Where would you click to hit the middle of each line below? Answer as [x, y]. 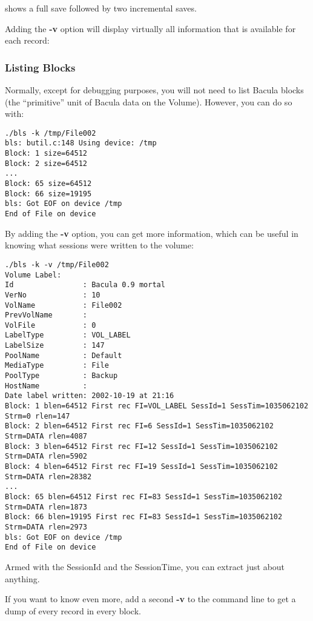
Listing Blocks [40, 67]
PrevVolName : [46, 315]
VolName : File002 [64, 305]
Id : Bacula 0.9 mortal [85, 285]
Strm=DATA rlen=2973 [46, 527]
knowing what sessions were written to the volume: [99, 245]
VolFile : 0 [51, 325]
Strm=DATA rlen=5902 [46, 457]
